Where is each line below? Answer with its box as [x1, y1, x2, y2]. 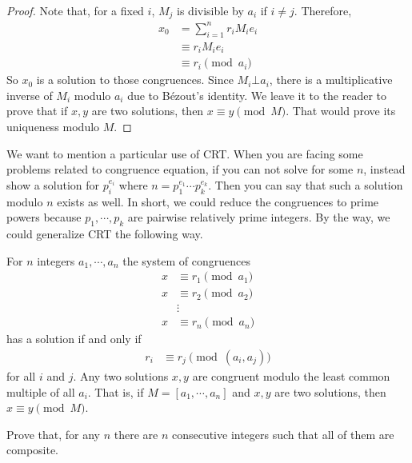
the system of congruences [122, 252, 250, 269]
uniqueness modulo [6, 118, 100, 135]
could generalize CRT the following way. [6, 226, 203, 242]
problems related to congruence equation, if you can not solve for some [6, 161, 354, 178]
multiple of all [6, 383, 75, 400]
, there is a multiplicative [269, 71, 393, 88]
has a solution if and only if [6, 330, 142, 347]
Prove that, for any [6, 425, 100, 442]
